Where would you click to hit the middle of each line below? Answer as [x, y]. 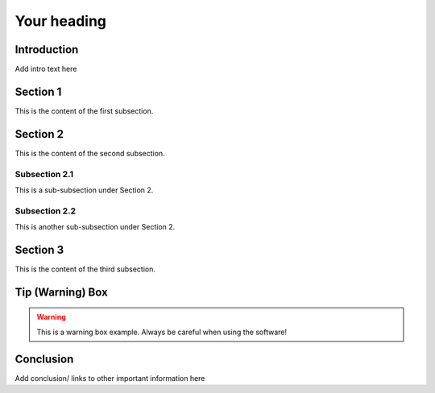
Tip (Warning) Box [61, 292]
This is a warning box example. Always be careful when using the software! [162, 332]
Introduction [47, 50]
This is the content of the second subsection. [90, 153]
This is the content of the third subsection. [85, 269]
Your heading [61, 21]
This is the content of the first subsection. [84, 111]
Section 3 [39, 250]
